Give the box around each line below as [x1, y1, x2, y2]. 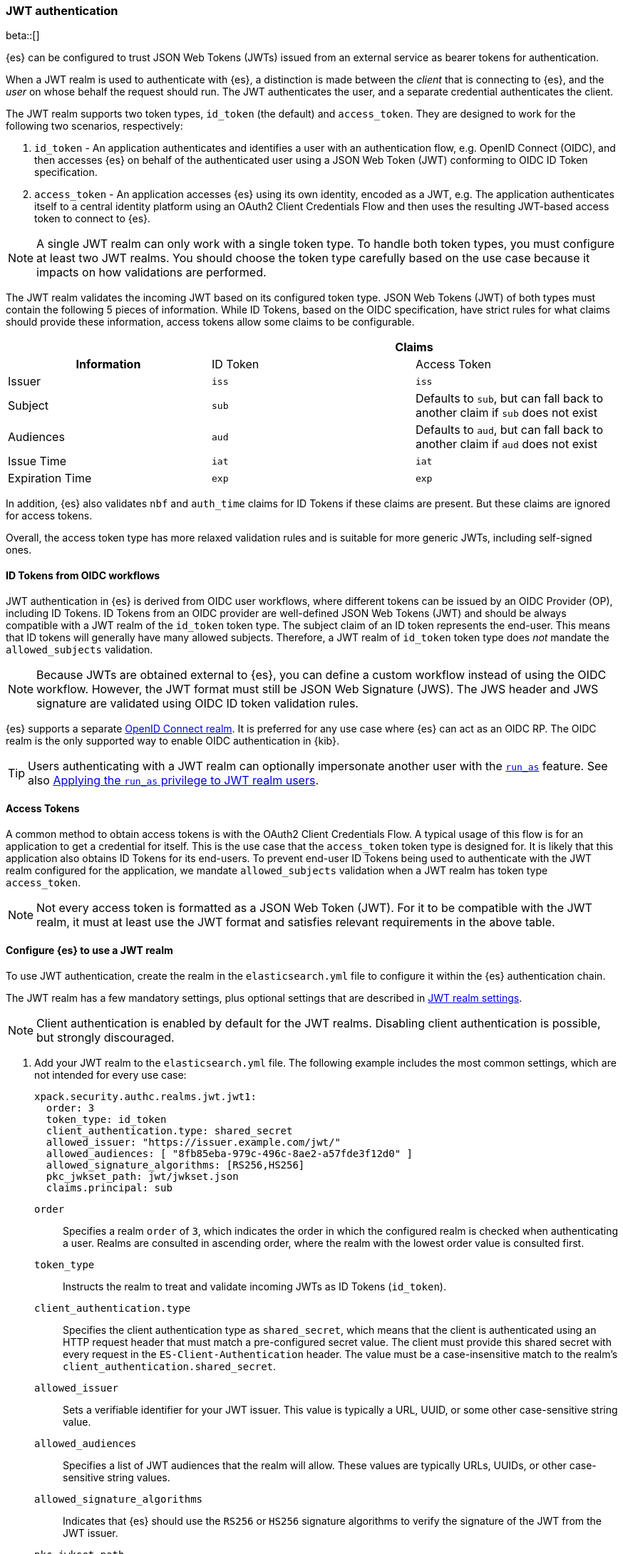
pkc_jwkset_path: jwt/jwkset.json [46, 1171, 239, 1183]
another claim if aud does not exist [415, 437, 597, 452]
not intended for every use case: [34, 1069, 187, 1082]
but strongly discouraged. [36, 1030, 175, 1045]
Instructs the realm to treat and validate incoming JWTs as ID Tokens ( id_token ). [63, 1280, 446, 1293]
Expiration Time [8, 471, 92, 486]
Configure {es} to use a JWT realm [6, 944, 173, 957]
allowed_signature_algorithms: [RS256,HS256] [46, 1159, 305, 1171]
